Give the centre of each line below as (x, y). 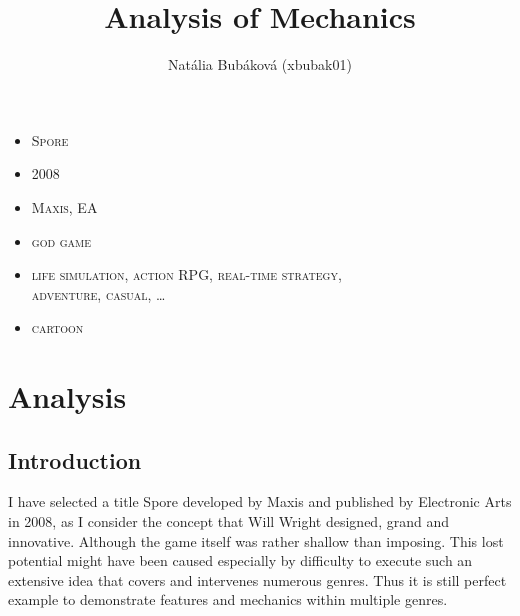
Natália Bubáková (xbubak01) (260, 64)
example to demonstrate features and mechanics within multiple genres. (228, 599)
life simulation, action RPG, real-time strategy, (186, 274)
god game (61, 240)
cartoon (57, 327)
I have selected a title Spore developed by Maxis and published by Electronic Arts (260, 501)
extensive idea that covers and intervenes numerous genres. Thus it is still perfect (257, 579)
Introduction (75, 459)
